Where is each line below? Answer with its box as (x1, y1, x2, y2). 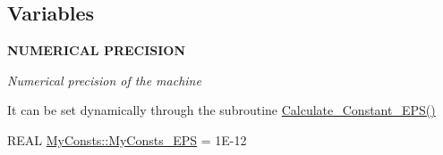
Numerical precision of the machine (7, 70, 201, 89)
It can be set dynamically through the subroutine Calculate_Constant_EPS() (7, 101, 436, 119)
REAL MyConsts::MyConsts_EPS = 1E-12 (7, 130, 247, 149)
